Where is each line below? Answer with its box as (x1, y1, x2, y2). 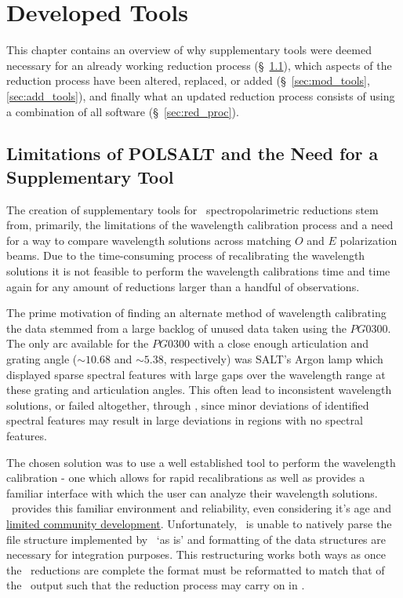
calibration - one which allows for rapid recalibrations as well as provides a (6, 469, 365, 486)
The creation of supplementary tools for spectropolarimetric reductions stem (6, 201, 379, 217)
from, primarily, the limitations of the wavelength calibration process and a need (6, 217, 394, 233)
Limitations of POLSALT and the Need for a (6, 141, 379, 166)
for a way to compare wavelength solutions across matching (6, 232, 292, 248)
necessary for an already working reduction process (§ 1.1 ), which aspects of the (6, 57, 392, 73)
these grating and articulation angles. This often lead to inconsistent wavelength (6, 381, 392, 398)
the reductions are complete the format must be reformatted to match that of (6, 561, 385, 578)
